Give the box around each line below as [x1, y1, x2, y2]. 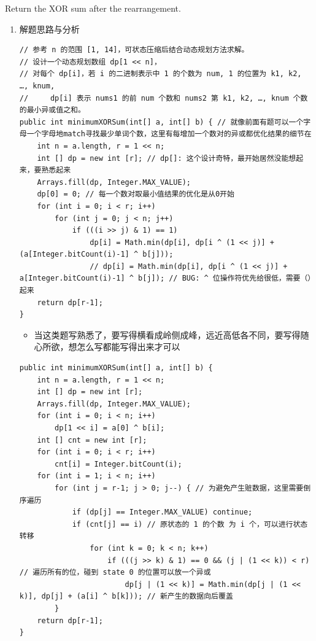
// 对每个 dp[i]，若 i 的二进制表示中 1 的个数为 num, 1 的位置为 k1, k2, [19, 69, 302, 79]
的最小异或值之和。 [19, 106, 85, 115]
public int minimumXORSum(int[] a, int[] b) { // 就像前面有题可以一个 [19, 117, 304, 126]
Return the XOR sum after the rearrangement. [5, 2, 181, 14]
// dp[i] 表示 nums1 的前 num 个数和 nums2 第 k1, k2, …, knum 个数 [19, 93, 308, 103]
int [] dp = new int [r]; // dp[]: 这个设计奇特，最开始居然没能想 [37, 153, 296, 163]
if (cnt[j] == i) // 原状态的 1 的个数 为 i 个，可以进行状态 [72, 519, 308, 529]
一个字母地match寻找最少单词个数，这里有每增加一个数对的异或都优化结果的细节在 [26, 130, 312, 139]
